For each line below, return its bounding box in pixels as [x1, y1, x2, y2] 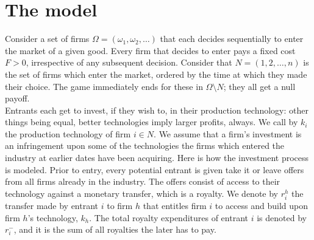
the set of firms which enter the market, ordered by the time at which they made [5, 67, 307, 80]
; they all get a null [223, 80, 296, 92]
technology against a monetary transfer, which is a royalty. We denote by [5, 187, 278, 199]
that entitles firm [143, 199, 207, 211]
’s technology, [27, 211, 78, 224]
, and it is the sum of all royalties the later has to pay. [13, 223, 216, 236]
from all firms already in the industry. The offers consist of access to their [5, 175, 280, 188]
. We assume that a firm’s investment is [154, 127, 302, 140]
